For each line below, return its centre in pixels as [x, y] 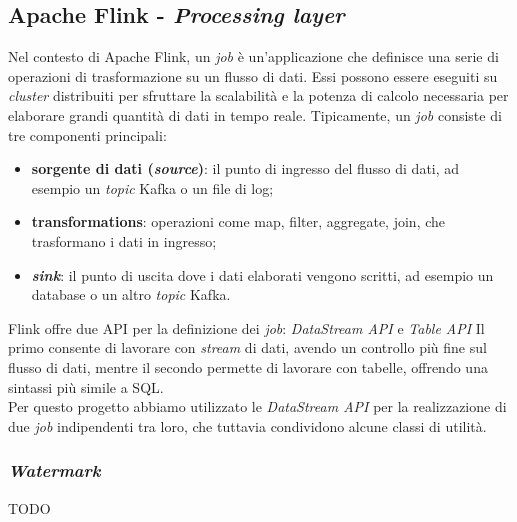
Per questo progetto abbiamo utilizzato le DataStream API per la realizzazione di [257, 406]
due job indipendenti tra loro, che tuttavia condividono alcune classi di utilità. [247, 425]
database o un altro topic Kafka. [131, 294]
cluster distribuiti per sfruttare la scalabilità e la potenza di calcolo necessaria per [258, 95]
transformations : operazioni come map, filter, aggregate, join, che [238, 221]
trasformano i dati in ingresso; [124, 240]
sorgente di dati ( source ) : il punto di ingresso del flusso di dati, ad [245, 168]
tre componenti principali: [87, 134]
